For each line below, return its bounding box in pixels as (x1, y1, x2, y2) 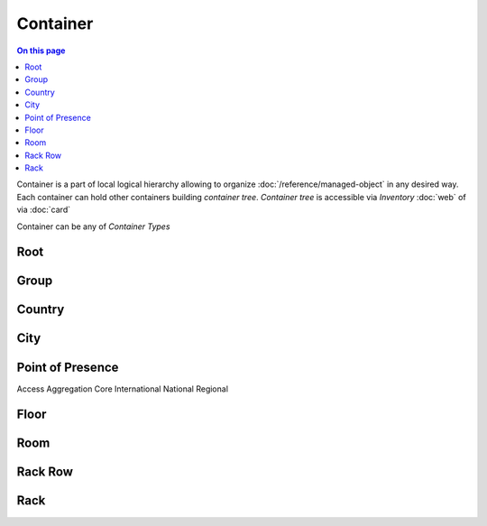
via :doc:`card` (16, 204, 71, 216)
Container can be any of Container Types (16, 221, 170, 232)
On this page (16, 45, 66, 56)
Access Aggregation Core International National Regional (16, 383, 229, 394)
